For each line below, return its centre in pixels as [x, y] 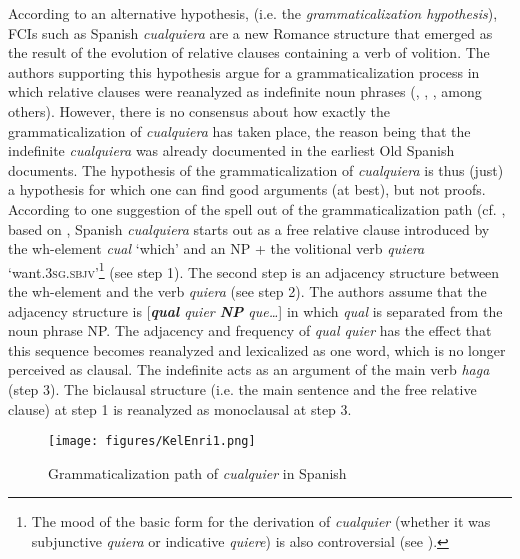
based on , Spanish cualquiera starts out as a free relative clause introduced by [249, 228]
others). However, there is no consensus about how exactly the [199, 110]
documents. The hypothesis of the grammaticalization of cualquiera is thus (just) [256, 169]
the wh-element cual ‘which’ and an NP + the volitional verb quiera [216, 248]
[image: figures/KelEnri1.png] [152, 441]
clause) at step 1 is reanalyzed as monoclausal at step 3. [180, 408]
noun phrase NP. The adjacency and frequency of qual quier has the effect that [250, 330]
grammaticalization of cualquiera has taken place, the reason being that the [239, 130]
